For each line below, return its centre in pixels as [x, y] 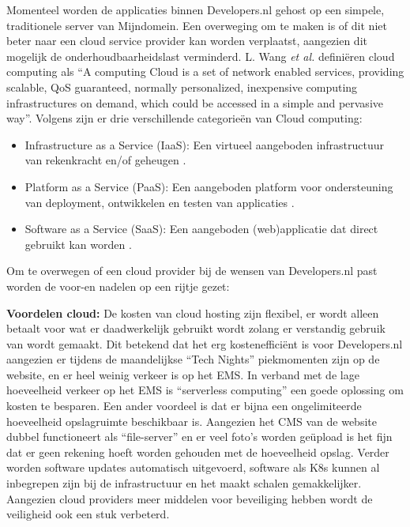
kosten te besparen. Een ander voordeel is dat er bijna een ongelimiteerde [184, 406]
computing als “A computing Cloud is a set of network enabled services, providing [205, 72]
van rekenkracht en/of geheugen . [105, 160]
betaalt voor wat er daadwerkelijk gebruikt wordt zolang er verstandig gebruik [196, 328]
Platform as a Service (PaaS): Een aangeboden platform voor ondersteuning [209, 186]
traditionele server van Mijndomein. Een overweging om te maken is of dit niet [197, 25]
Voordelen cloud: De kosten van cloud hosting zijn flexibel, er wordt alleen [193, 312]
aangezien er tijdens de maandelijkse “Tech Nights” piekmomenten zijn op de [193, 359]
